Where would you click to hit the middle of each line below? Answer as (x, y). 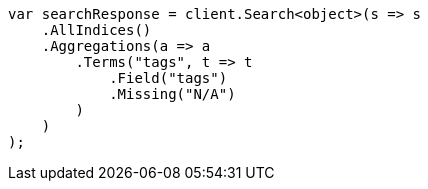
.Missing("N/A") (172, 94)
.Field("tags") (168, 78)
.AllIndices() (96, 30)
